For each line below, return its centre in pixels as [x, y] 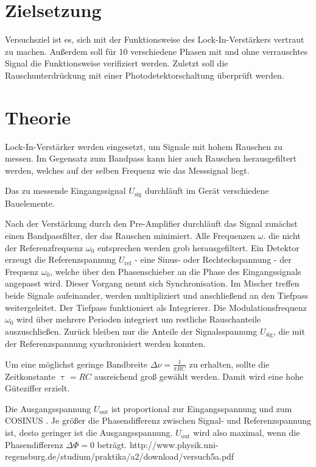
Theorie [38, 117]
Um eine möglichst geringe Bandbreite [76, 364]
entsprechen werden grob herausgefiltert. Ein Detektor [198, 247]
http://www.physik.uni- [174, 444]
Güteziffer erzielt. [37, 388]
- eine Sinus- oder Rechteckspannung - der [213, 259]
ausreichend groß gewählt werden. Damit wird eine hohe [199, 376]
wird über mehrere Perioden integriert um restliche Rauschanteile [139, 319]
